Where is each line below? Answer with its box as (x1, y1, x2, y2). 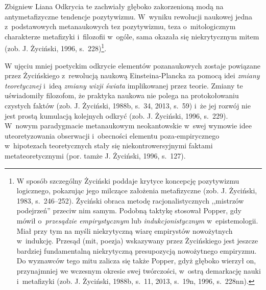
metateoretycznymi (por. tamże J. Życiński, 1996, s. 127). (5, 150, 186, 161)
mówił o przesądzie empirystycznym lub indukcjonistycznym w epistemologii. (16, 215, 258, 226)
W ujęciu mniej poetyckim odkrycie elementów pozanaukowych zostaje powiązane (5, 60, 260, 71)
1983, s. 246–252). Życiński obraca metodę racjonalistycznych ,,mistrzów (16, 195, 244, 206)
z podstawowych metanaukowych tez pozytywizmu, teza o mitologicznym (5, 21, 236, 32)
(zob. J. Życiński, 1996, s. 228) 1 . (5, 41, 107, 54)
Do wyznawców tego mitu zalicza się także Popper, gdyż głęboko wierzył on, (16, 255, 256, 266)
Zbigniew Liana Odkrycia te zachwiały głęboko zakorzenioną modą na (5, 1, 224, 11)
